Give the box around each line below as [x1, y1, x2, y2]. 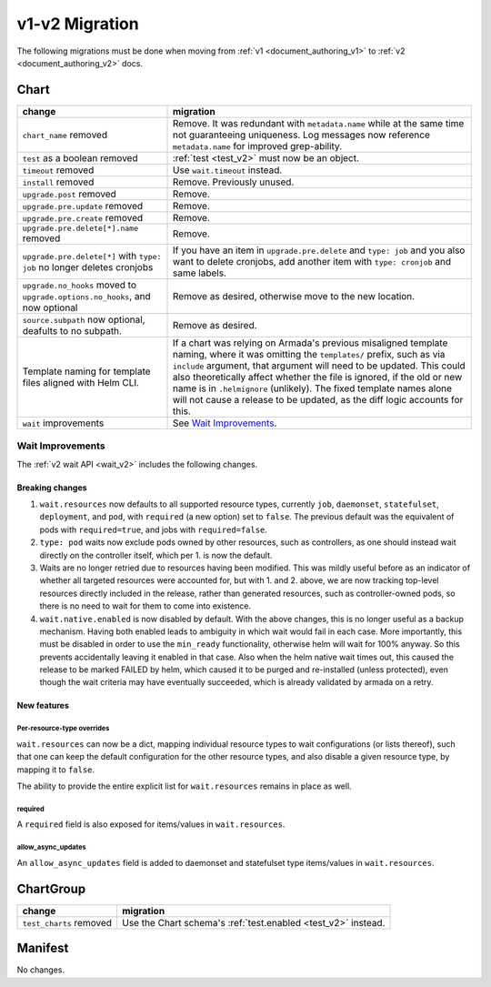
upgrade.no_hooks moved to [22, 278, 136, 291]
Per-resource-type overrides [16, 724, 110, 733]
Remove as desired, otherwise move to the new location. [173, 289, 416, 302]
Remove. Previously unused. [173, 176, 295, 188]
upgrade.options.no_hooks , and [22, 289, 151, 302]
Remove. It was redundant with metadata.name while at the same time [173, 116, 465, 129]
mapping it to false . [16, 764, 95, 775]
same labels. [173, 267, 227, 279]
